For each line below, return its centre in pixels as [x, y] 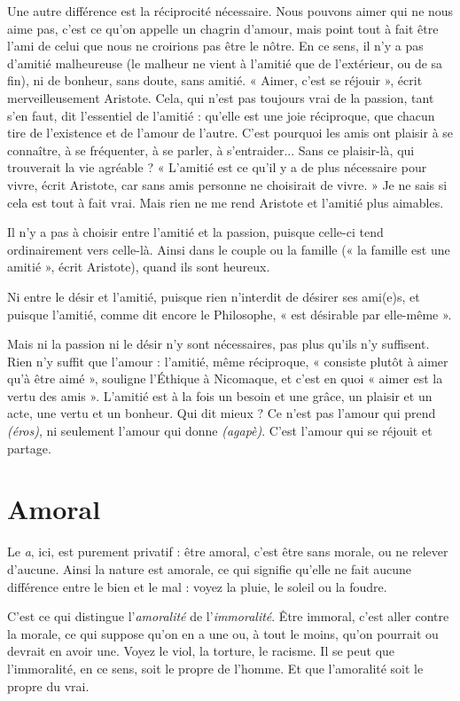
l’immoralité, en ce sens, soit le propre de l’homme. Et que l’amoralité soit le [215, 668]
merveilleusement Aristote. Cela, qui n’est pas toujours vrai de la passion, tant [221, 97]
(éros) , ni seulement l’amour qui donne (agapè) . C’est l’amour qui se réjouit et [220, 431]
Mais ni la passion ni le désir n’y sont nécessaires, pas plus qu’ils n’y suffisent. [218, 344]
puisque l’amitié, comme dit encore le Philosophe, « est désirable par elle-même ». [230, 314]
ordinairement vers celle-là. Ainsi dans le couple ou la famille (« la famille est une [229, 249]
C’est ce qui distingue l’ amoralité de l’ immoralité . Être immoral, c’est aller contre [228, 616]
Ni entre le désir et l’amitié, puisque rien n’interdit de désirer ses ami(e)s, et [214, 296]
